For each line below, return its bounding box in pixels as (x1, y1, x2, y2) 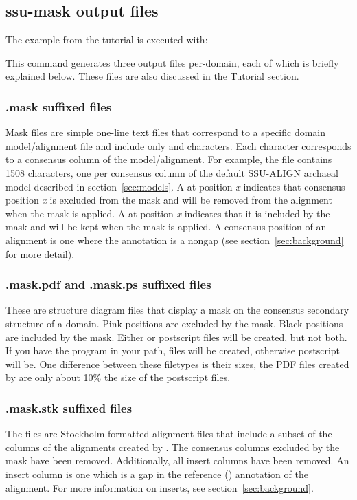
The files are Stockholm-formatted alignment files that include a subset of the (5, 426, 332, 441)
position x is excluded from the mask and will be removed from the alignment (5, 193, 332, 207)
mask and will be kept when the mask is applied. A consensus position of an (5, 219, 327, 234)
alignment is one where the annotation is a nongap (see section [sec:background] (5, 232, 344, 247)
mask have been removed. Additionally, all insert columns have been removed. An (5, 453, 349, 468)
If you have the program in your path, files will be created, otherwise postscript (5, 343, 341, 358)
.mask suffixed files (5, 98, 112, 115)
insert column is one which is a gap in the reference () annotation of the (5, 466, 308, 481)
